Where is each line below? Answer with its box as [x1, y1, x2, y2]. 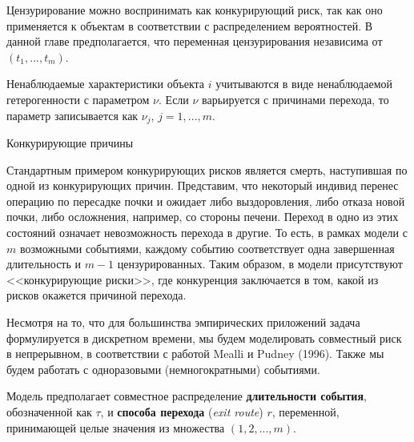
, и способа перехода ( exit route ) [100, 403, 263, 420]
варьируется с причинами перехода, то [202, 90, 389, 107]
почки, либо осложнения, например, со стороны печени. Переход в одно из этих [6, 208, 399, 225]
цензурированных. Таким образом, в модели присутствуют [117, 255, 403, 272]
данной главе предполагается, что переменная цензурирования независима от [6, 33, 383, 50]
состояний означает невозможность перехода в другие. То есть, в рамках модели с [6, 223, 408, 240]
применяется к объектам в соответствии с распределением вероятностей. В [6, 17, 373, 34]
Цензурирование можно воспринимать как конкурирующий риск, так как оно [6, 2, 383, 18]
